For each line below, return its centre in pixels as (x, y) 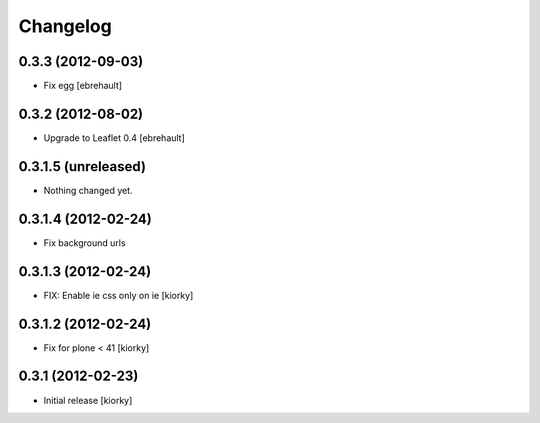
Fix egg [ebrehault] (83, 86)
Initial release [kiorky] (88, 400)
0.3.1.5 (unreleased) (82, 166)
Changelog (65, 26)
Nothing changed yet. (88, 190)
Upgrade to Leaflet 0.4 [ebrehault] (114, 137)
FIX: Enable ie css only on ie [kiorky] (118, 295)
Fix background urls (84, 242)
